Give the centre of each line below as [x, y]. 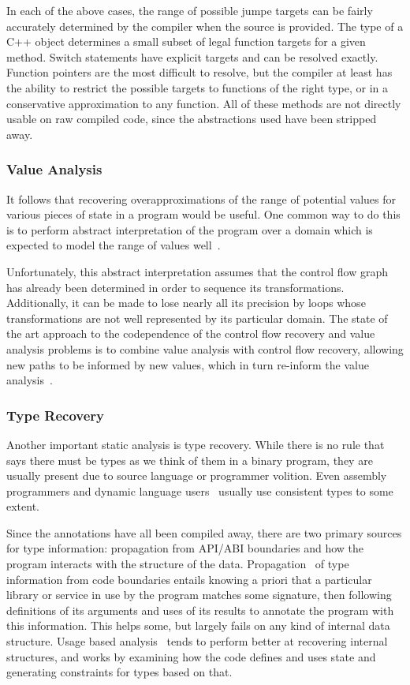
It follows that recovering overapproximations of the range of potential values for [201, 198]
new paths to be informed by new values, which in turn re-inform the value [188, 364]
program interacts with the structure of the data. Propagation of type [178, 564]
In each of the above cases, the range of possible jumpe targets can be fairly [190, 10]
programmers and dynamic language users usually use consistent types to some [200, 490]
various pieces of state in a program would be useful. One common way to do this [203, 214]
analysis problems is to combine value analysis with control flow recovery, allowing [205, 348]
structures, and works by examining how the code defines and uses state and [191, 656]
